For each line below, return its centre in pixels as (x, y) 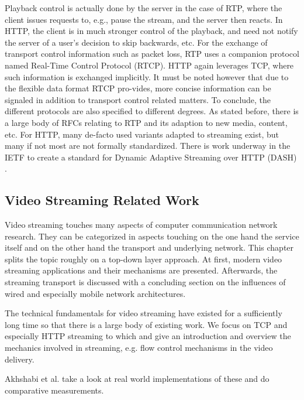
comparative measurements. (54, 390)
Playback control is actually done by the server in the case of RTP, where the (144, 8)
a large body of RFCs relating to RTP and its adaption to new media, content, (146, 122)
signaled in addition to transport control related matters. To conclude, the (138, 99)
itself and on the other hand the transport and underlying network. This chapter (149, 247)
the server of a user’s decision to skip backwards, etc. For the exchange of (136, 42)
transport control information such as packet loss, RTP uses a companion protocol (152, 54)
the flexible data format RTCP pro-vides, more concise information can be (138, 88)
